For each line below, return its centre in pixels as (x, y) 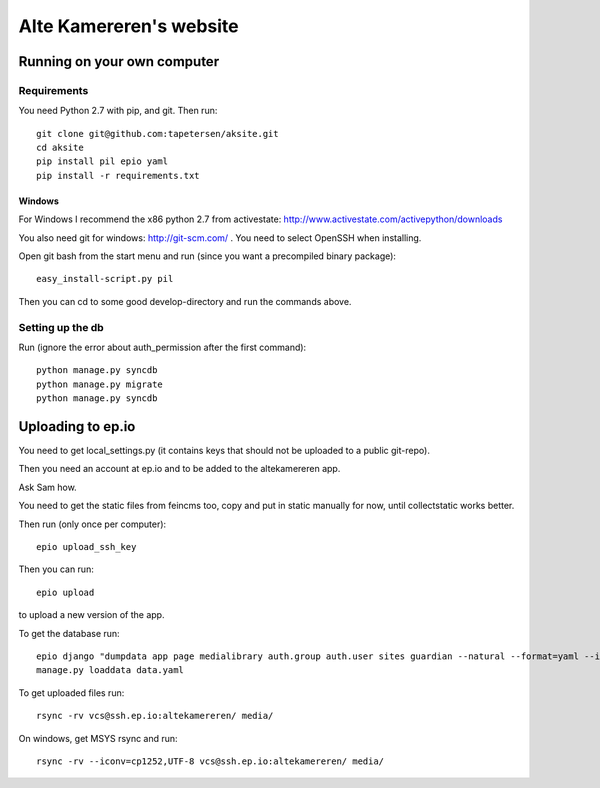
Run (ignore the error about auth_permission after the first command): (162, 347)
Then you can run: (56, 569)
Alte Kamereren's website (128, 26)
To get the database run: (69, 633)
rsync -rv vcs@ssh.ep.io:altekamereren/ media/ (155, 716)
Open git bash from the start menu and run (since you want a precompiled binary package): (207, 256)
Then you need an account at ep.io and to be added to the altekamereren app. (179, 469)
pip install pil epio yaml (102, 161)
